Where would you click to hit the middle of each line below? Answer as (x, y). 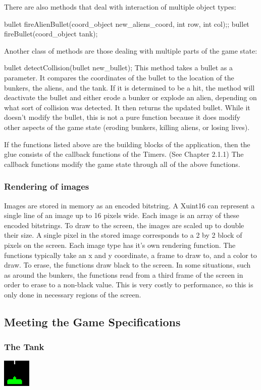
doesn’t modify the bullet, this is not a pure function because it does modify (122, 117)
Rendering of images (47, 186)
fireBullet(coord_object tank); (51, 34)
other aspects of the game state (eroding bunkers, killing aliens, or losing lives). (127, 127)
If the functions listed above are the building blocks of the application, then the (127, 144)
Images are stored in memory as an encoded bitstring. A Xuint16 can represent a (129, 205)
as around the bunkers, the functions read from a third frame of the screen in (124, 274)
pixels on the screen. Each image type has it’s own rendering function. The (120, 245)
